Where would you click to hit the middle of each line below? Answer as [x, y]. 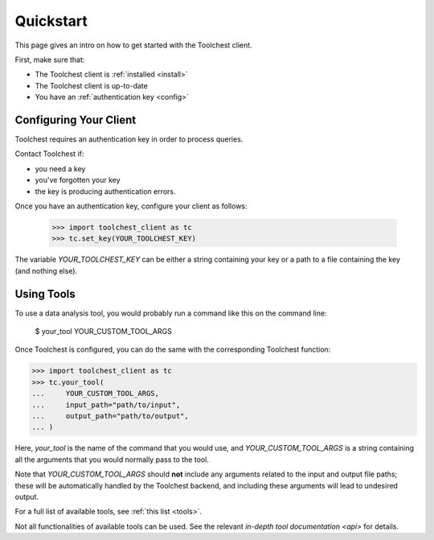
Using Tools [45, 294]
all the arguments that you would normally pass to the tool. [112, 460]
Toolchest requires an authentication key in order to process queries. [129, 139]
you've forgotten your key [78, 180]
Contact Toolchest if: [49, 154]
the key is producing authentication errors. [105, 191]
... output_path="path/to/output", [110, 416]
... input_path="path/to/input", [106, 405]
